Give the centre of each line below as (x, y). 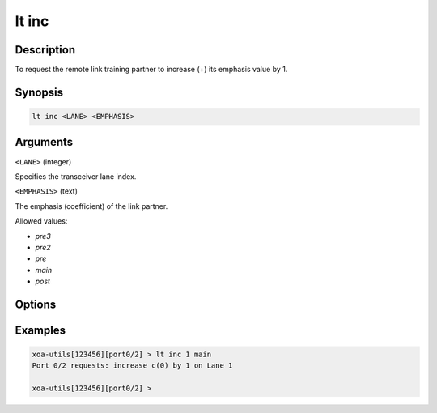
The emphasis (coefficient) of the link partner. (91, 206)
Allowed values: (41, 221)
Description (45, 50)
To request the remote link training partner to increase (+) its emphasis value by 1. (151, 70)
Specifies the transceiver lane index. (76, 176)
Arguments (44, 142)
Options (36, 304)
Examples (40, 330)
